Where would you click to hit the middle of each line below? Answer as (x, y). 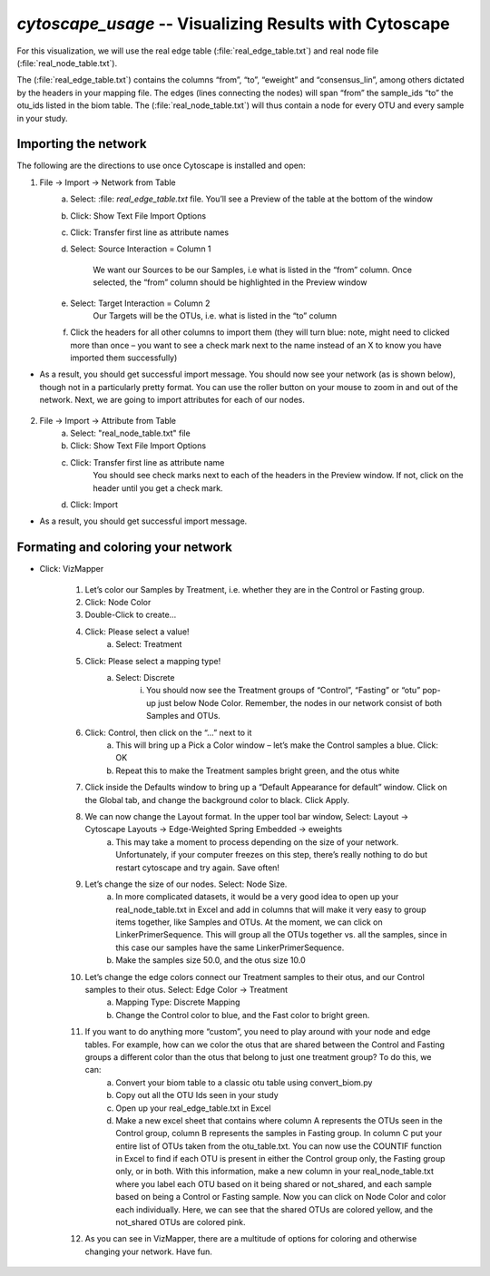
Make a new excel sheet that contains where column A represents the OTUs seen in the (279, 1120)
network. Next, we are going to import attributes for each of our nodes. (172, 400)
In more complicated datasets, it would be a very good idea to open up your (257, 897)
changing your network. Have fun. (149, 1251)
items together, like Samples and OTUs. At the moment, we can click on (249, 922)
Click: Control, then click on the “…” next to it (168, 732)
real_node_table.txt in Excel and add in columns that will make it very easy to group (271, 909)
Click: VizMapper (72, 569)
